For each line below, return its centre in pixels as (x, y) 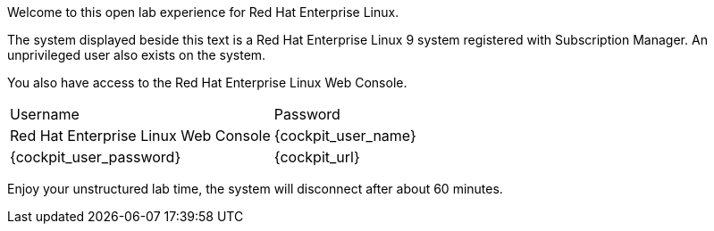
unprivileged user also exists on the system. (137, 55)
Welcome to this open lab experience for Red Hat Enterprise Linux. (203, 12)
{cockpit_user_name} (345, 136)
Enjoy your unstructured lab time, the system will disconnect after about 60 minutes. (255, 189)
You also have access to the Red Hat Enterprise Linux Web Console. (207, 82)
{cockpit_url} (317, 157)
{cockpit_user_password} (96, 157)
